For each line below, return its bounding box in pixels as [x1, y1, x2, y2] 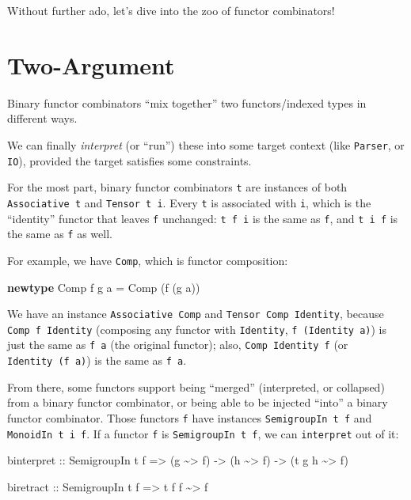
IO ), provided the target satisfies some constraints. [7, 152, 252, 169]
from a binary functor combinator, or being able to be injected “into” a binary [7, 394, 388, 411]
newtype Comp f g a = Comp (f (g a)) [7, 278, 200, 295]
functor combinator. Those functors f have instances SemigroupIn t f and [7, 409, 372, 426]
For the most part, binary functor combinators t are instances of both [7, 179, 348, 195]
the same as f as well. [7, 225, 112, 242]
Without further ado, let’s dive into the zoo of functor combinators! [7, 2, 335, 18]
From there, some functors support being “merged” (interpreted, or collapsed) [7, 378, 385, 395]
